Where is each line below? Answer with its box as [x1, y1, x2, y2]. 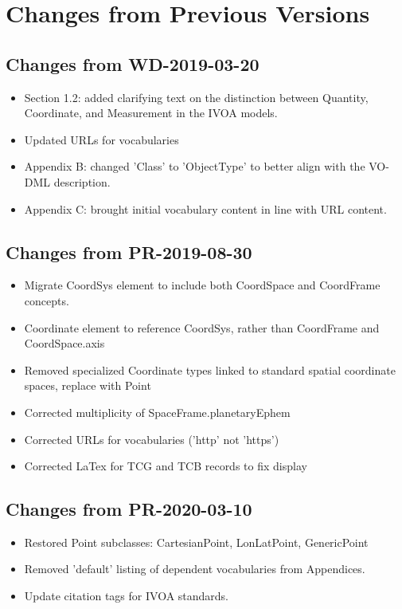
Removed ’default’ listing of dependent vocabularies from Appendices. [24, 560, 365, 577]
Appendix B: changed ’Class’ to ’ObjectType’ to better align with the [24, 158, 365, 175]
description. [53, 173, 111, 190]
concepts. [24, 292, 69, 308]
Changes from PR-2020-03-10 [6, 497, 252, 521]
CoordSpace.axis [24, 335, 105, 352]
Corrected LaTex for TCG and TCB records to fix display [24, 458, 307, 474]
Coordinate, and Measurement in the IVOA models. [24, 104, 278, 121]
